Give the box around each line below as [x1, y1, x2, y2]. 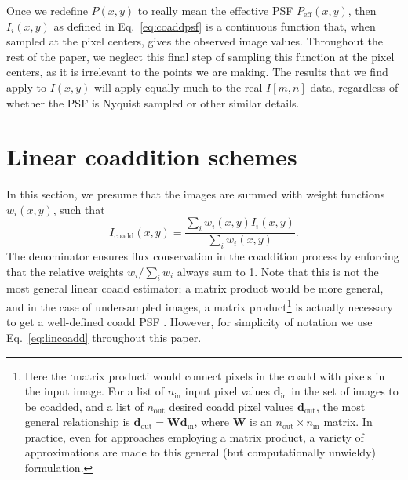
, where [194, 413, 229, 430]
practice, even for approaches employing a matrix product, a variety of [24, 428, 364, 445]
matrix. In [323, 413, 373, 430]
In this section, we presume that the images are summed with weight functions [6, 186, 385, 202]
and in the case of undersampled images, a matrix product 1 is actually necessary [6, 296, 393, 315]
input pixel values [184, 383, 270, 399]
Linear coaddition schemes [6, 140, 297, 173]
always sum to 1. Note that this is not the [177, 263, 379, 279]
